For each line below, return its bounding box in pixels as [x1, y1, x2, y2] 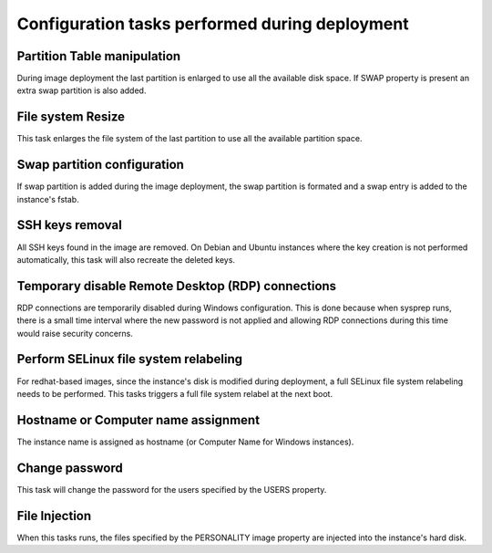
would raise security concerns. [16, 328, 134, 339]
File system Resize [16, 110, 126, 125]
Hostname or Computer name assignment [16, 412, 260, 428]
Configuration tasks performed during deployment [16, 14, 409, 34]
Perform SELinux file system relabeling [16, 351, 243, 367]
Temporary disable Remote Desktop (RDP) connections [16, 278, 337, 294]
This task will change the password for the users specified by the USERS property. [16, 484, 327, 495]
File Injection [16, 507, 92, 524]
